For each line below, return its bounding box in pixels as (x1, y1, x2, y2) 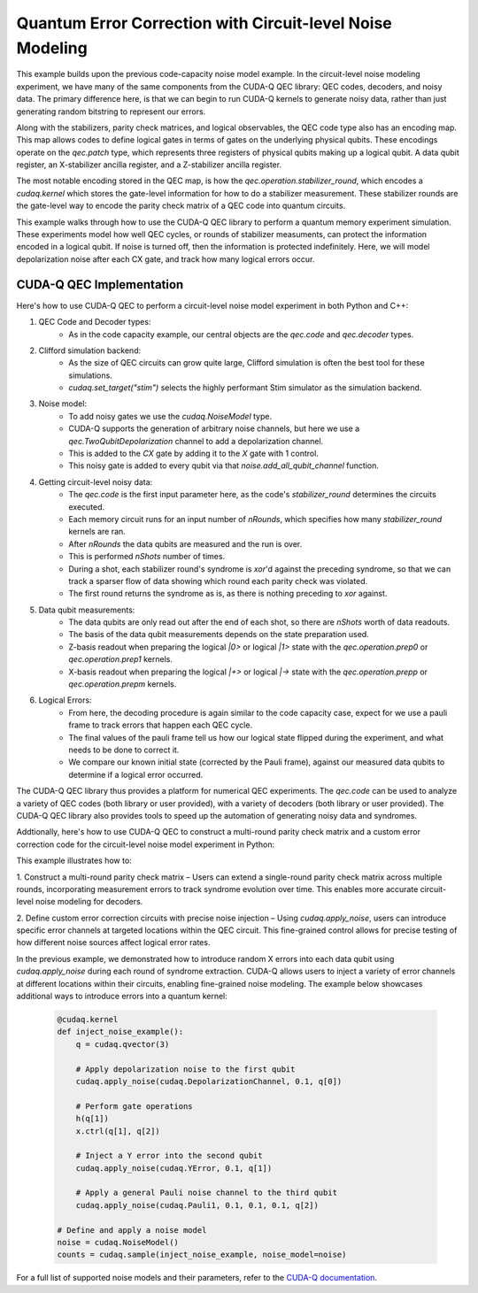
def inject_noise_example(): (57, 1027, 184, 1037)
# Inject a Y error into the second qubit (75, 1151, 263, 1161)
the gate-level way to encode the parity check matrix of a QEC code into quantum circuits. (16, 200, 346, 212)
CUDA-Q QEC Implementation (16, 277, 184, 292)
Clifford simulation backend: (38, 345, 142, 356)
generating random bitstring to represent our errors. (16, 106, 206, 117)
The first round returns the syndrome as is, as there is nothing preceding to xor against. (68, 589, 388, 599)
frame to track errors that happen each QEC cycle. (68, 720, 252, 730)
